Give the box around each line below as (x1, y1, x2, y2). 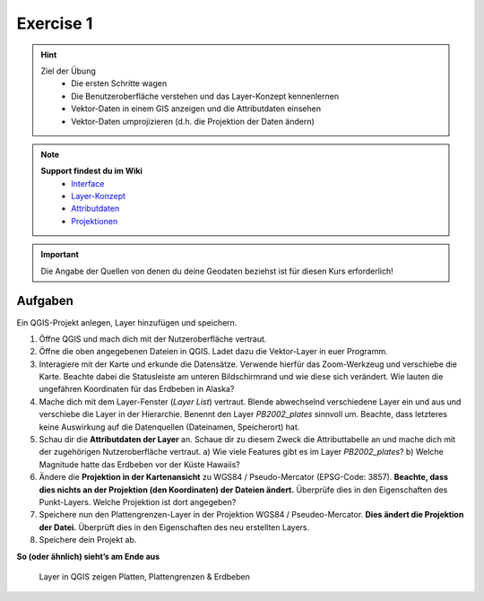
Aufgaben (16, 293, 73, 309)
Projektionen (71, 215, 118, 226)
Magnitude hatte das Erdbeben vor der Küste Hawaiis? (39, 458, 241, 470)
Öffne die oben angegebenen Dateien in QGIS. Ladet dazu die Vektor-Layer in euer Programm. (39, 346, 388, 357)
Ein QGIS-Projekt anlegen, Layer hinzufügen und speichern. (16, 317, 238, 327)
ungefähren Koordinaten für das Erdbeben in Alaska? (39, 384, 235, 395)
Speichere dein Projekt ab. (39, 535, 137, 545)
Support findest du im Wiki (40, 166, 143, 177)
